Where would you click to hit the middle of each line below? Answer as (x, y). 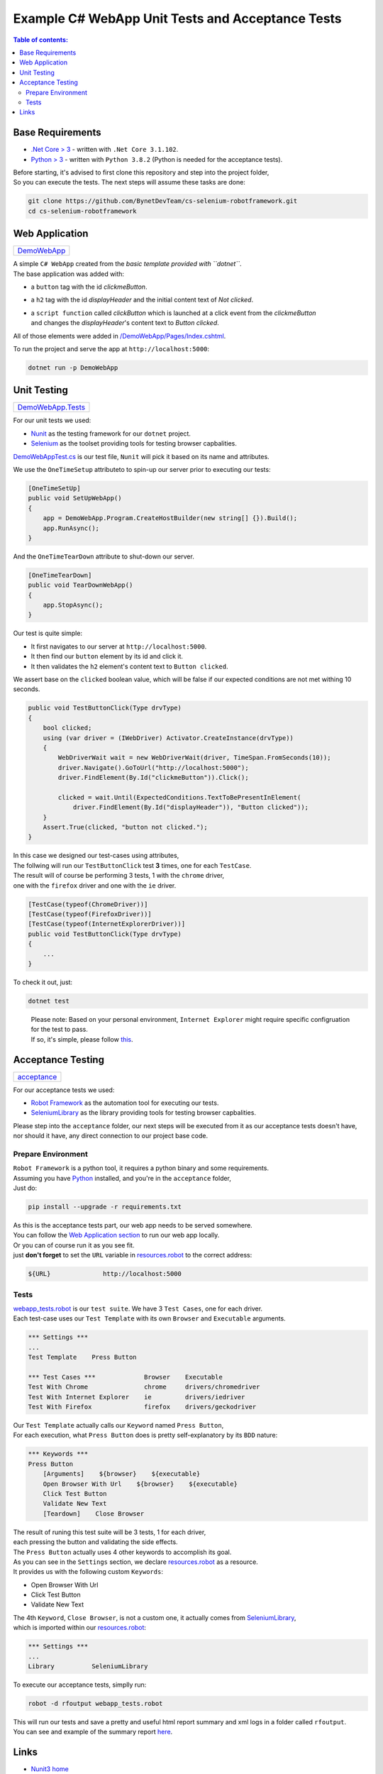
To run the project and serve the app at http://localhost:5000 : (111, 348)
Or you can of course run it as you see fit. (74, 1245)
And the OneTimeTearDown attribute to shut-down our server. (104, 556)
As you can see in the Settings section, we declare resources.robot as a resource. (135, 1562)
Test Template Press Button (83, 1357)
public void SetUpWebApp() (75, 498)
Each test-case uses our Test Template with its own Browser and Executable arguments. (150, 1318)
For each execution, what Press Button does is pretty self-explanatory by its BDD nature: (145, 1435)
